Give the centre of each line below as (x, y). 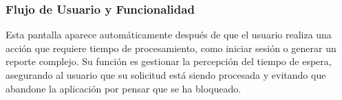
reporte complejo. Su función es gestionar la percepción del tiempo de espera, (169, 61)
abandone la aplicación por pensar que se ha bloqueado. (124, 88)
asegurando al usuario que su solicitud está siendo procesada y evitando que (166, 75)
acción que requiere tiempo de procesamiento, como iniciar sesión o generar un (171, 48)
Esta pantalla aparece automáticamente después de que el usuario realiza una (169, 35)
